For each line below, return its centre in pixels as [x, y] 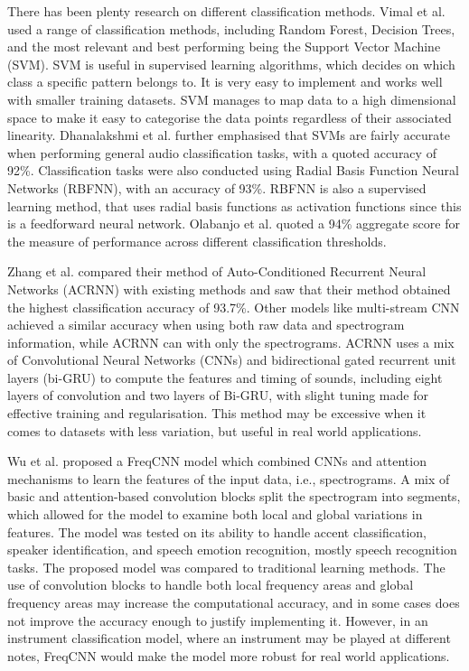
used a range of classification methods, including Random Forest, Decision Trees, [231, 28]
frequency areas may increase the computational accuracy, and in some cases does [234, 602]
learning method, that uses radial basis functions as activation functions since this [234, 205]
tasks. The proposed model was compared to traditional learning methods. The [226, 567]
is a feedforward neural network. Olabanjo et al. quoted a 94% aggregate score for [234, 224]
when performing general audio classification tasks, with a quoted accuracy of [222, 152]
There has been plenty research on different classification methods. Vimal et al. [226, 11]
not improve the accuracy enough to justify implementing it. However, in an [218, 620]
